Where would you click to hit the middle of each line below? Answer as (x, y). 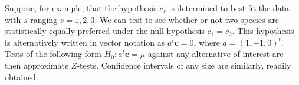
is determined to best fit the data (229, 8)
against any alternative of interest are (216, 54)
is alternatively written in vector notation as (85, 42)
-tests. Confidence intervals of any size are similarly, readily (184, 65)
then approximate (37, 65)
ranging (44, 19)
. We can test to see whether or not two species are (187, 19)
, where (207, 42)
